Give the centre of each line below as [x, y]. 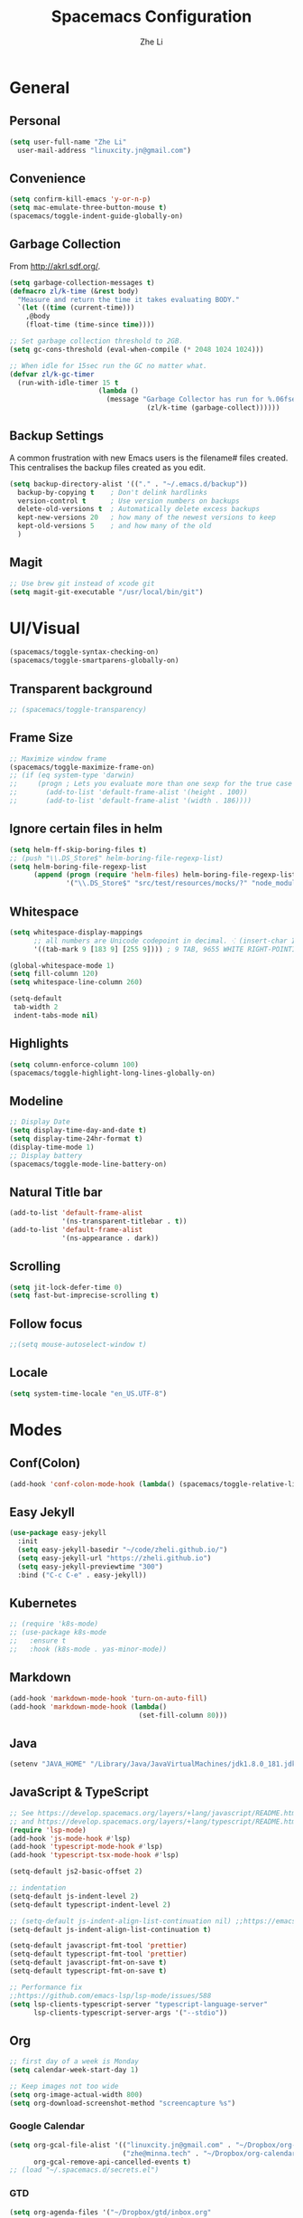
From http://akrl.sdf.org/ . [55, 266]
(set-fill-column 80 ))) [183, 1715]
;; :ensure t [38, 1641]
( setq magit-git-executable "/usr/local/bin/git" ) [106, 592]
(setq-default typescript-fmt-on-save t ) [88, 1971]
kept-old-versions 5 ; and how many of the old [115, 526]
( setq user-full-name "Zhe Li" [68, 142]
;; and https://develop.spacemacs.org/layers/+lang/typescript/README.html [155, 1821]
